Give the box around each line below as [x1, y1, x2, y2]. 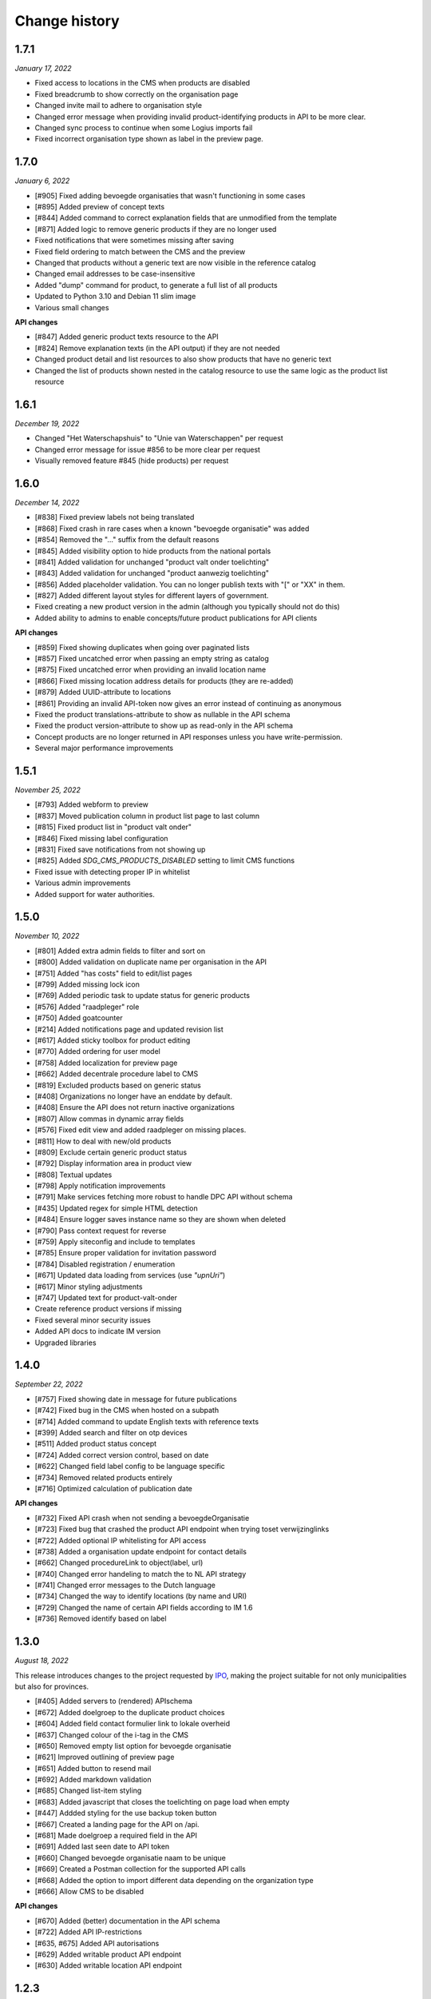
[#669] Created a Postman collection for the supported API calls [34, 1864, 247, 1874]
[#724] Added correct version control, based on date [34, 1450, 209, 1459]
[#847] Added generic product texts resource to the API [34, 332, 219, 341]
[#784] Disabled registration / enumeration [34, 1259, 176, 1269]
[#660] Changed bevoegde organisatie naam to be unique [34, 1853, 227, 1862]
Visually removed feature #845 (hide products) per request [34, 456, 229, 465]
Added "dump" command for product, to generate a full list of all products [34, 280, 279, 289]
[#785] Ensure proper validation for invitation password [34, 1248, 217, 1258]
